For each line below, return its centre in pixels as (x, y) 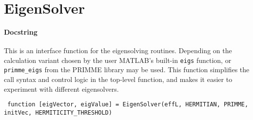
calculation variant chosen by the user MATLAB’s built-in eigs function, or (118, 60)
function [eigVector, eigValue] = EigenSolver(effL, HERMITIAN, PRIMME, (128, 105)
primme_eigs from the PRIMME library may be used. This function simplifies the (127, 70)
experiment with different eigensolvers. (61, 89)
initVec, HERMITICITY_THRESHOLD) (58, 112)
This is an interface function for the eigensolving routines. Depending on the (118, 50)
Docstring (21, 31)
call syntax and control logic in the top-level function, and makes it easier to (118, 79)
